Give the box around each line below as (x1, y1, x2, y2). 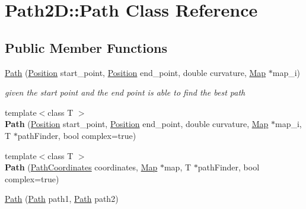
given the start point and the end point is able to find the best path (5, 86, 246, 99)
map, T (164, 161, 192, 173)
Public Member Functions (5, 38, 167, 56)
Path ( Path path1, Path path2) (5, 192, 119, 205)
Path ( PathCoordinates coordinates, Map (5, 161, 158, 173)
